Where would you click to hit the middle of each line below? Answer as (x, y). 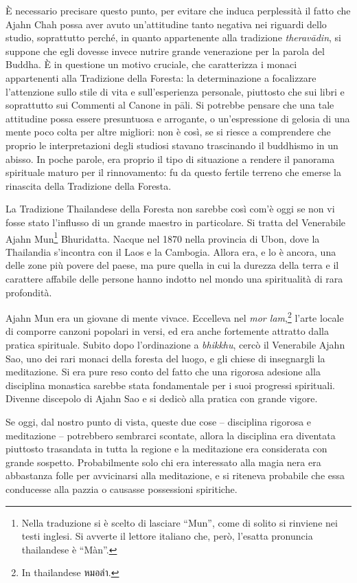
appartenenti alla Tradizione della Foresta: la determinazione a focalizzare (161, 77)
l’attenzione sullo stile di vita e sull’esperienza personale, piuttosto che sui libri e (175, 91)
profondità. (29, 292)
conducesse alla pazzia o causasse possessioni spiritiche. (122, 488)
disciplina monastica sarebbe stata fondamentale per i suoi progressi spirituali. (170, 385)
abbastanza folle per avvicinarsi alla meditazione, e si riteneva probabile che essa (175, 475)
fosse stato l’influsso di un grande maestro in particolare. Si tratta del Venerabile (175, 222)
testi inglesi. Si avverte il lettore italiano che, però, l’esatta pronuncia (167, 536)
